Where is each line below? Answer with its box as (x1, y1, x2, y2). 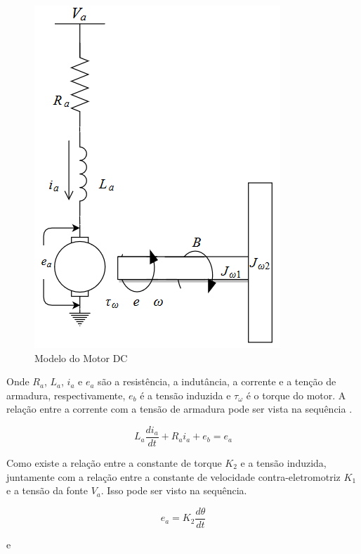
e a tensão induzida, (240, 456, 327, 470)
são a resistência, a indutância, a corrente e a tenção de (98, 374, 336, 389)
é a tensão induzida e (140, 387, 231, 402)
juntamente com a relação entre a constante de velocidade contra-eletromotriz (6, 469, 341, 484)
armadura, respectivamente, (6, 387, 126, 402)
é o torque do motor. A (246, 387, 346, 402)
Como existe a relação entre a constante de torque (6, 456, 222, 470)
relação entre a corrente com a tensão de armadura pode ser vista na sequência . (6, 401, 353, 416)
